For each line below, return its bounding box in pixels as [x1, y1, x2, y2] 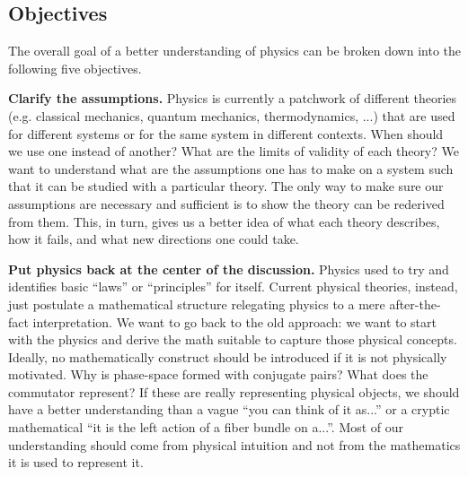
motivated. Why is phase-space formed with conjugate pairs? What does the [8, 365, 428, 384]
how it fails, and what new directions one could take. [8, 230, 299, 248]
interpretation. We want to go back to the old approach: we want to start [32, 312, 437, 331]
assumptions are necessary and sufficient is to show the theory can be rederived [8, 194, 445, 212]
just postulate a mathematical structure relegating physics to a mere [8, 294, 385, 313]
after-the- [389, 294, 441, 313]
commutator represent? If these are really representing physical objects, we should [8, 382, 460, 401]
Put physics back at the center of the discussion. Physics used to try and [8, 259, 449, 278]
